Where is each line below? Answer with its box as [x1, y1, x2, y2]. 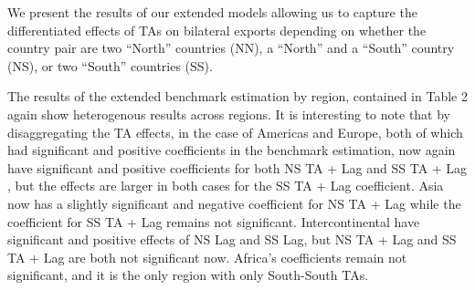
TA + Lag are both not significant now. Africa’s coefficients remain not [7, 247, 407, 266]
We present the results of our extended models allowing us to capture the [7, 3, 417, 21]
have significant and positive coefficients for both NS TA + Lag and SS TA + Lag [7, 158, 468, 177]
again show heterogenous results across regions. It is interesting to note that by [7, 104, 451, 123]
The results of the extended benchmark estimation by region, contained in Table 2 [7, 87, 468, 106]
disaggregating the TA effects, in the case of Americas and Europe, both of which [7, 122, 463, 141]
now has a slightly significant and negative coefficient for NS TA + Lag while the [7, 193, 461, 212]
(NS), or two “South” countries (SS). [7, 56, 213, 75]
